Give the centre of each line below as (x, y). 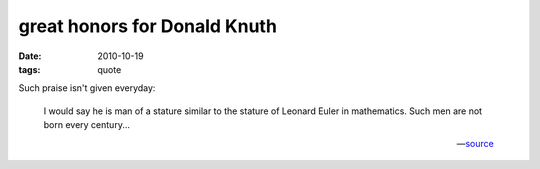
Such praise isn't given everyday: (87, 88)
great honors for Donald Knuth (147, 26)
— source (475, 143)
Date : (30, 56)
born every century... (86, 125)
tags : (29, 69)
